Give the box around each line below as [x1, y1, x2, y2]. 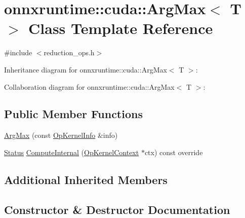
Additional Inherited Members [4, 171, 168, 187]
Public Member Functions [4, 106, 143, 122]
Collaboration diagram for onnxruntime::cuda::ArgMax [4, 81, 175, 92]
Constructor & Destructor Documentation [4, 201, 230, 217]
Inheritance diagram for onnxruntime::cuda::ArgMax [4, 64, 167, 75]
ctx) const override [144, 147, 203, 157]
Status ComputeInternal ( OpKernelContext [4, 147, 139, 157]
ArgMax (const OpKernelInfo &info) [4, 130, 118, 140]
